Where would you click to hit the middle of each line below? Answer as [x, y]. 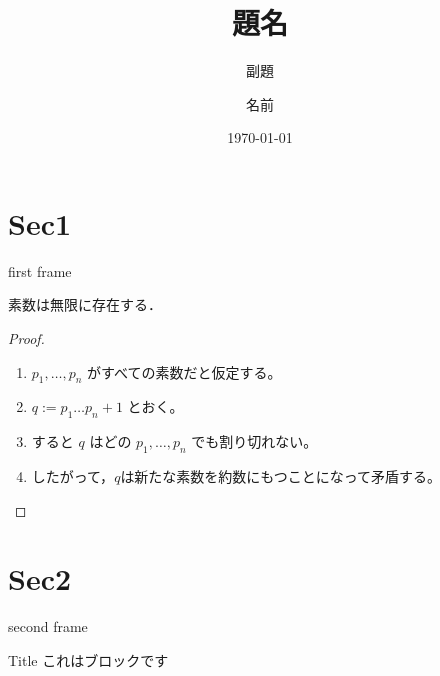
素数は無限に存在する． [85, 304]
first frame [40, 270]
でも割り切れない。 [254, 441]
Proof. [26, 338]
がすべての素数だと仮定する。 [184, 371]
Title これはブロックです [88, 659]
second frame [48, 626]
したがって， [73, 476]
